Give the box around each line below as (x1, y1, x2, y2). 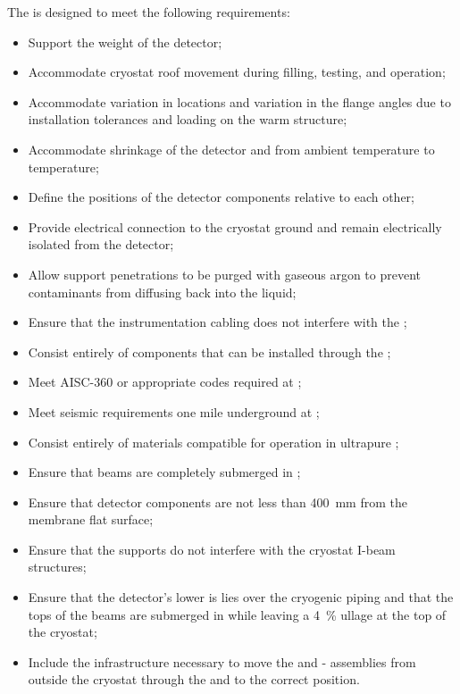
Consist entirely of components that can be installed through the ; (28, 342, 391, 361)
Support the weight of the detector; (28, 32, 222, 51)
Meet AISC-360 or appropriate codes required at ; (28, 372, 302, 391)
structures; (28, 557, 87, 576)
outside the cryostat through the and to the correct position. (28, 670, 360, 689)
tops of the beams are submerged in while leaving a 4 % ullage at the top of (28, 605, 447, 623)
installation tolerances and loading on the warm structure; (28, 110, 347, 129)
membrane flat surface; (28, 510, 154, 529)
